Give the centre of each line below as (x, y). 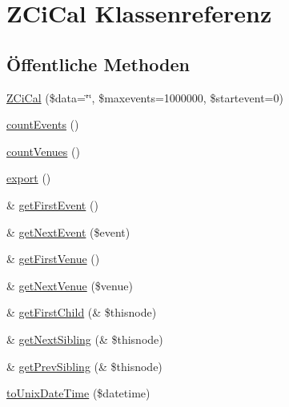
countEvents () (43, 124)
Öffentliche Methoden (98, 64)
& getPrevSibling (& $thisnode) (84, 366)
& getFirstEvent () (52, 204)
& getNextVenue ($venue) (70, 285)
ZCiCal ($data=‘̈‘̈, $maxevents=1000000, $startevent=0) (145, 97)
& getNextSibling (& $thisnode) (85, 339)
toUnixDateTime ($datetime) (78, 393)
